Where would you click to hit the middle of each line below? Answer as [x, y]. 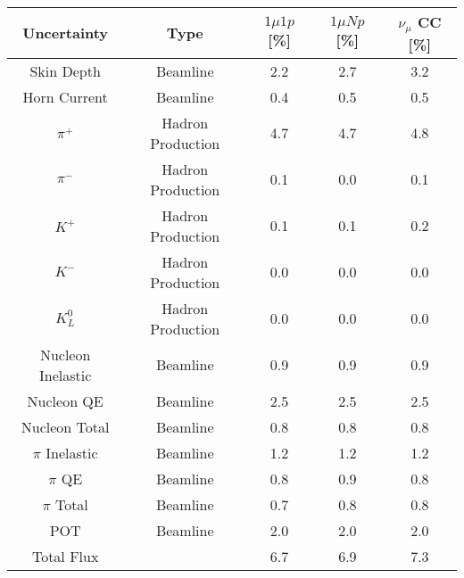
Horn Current [65, 96]
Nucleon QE [65, 400]
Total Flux [65, 556]
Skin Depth [65, 70]
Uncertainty [66, 33]
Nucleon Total [65, 426]
